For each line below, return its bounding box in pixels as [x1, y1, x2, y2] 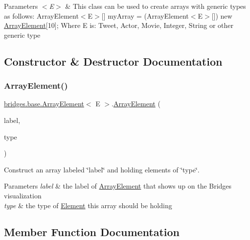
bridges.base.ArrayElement [4, 98, 84, 109]
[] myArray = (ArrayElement [101, 10, 189, 21]
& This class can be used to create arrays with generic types [65, 1, 246, 11]
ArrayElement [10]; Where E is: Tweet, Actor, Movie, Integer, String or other [4, 20, 234, 30]
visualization [4, 190, 42, 200]
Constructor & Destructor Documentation [4, 53, 223, 69]
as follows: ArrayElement [4, 10, 79, 21]
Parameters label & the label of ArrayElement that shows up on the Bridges [4, 181, 232, 191]
